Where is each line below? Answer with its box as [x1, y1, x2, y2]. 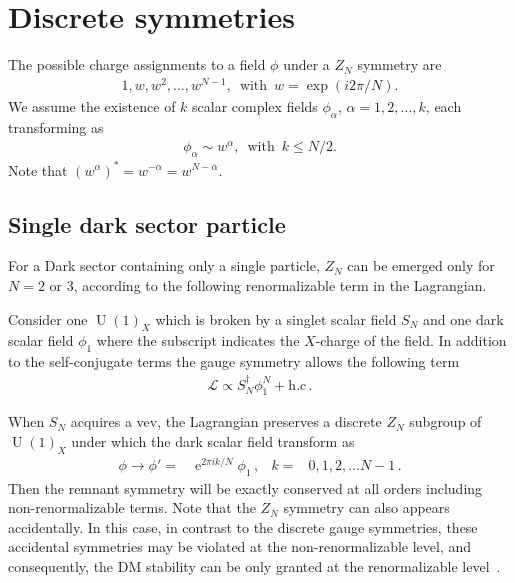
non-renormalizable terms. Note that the [8, 497, 256, 518]
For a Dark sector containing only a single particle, [8, 255, 320, 276]
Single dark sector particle [8, 208, 286, 239]
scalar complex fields [192, 95, 318, 116]
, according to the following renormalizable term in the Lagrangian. [73, 274, 487, 295]
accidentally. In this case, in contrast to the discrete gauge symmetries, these [8, 516, 478, 537]
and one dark [423, 308, 504, 329]
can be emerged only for [347, 255, 495, 276]
